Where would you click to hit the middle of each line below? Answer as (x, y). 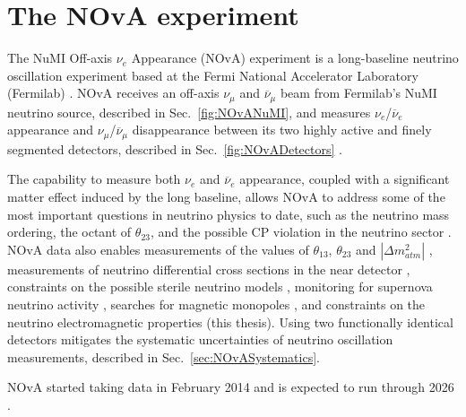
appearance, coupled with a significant (345, 179)
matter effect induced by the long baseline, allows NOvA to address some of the (226, 196)
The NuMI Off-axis (60, 58)
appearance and (51, 130)
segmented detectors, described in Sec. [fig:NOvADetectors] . (175, 148)
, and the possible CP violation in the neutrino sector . (301, 232)
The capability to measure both (94, 179)
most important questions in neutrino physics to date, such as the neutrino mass (229, 214)
